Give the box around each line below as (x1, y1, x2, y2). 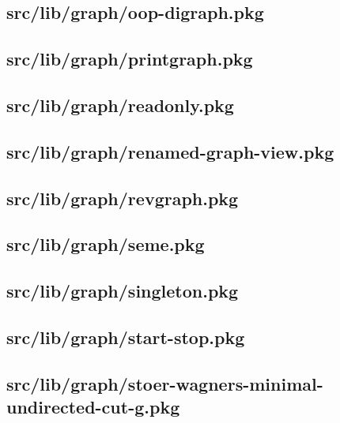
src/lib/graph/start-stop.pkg (6, 324, 245, 349)
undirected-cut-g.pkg (6, 395, 180, 419)
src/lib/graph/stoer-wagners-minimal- (6, 371, 323, 395)
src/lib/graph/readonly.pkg (6, 92, 234, 117)
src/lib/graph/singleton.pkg (6, 279, 239, 303)
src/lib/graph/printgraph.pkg (6, 47, 253, 71)
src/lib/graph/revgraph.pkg (6, 185, 239, 210)
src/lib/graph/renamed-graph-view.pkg (6, 139, 334, 163)
